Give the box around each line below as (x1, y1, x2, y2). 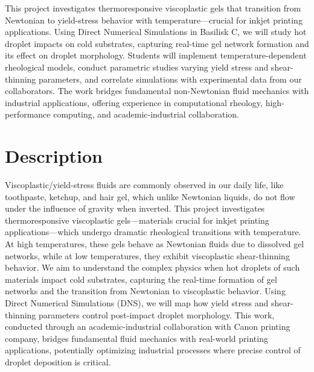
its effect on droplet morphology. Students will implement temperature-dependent (5, 49, 307, 61)
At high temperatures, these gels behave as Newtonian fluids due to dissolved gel (5, 238, 304, 250)
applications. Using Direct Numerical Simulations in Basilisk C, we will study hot (5, 25, 307, 38)
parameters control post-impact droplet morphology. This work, (39, 308, 275, 321)
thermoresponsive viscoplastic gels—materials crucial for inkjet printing (5, 213, 269, 226)
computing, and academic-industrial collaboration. (53, 108, 240, 121)
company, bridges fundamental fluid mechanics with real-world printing (5, 332, 268, 344)
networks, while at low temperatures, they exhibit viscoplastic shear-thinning (5, 249, 290, 262)
